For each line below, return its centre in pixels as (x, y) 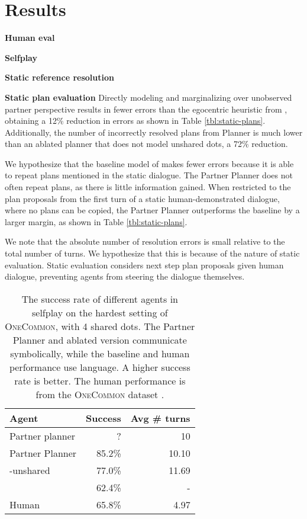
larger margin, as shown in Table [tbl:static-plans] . (96, 221)
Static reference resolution (59, 77)
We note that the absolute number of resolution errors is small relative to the (145, 241)
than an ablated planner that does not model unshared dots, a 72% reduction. (146, 144)
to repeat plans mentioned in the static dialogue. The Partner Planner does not (149, 175)
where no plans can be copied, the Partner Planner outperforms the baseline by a (152, 210)
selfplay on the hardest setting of (100, 312)
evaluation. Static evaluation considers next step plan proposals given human (144, 265)
